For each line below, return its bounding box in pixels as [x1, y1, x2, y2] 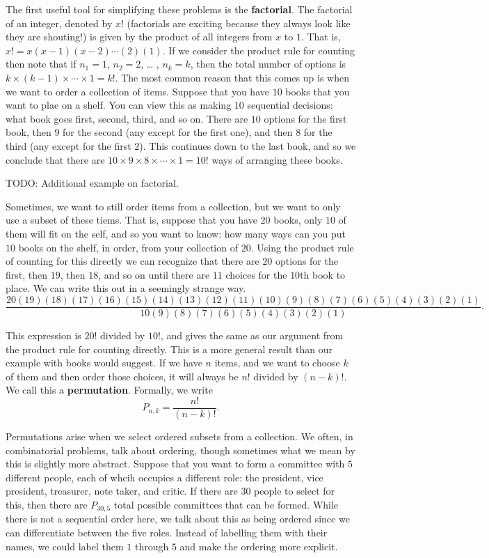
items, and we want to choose [214, 355, 340, 370]
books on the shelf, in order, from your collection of [18, 240, 238, 254]
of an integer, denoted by [6, 15, 113, 30]
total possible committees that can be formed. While [113, 497, 339, 511]
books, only [273, 212, 323, 227]
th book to [300, 267, 346, 281]
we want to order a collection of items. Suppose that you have [6, 84, 269, 98]
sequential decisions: [247, 98, 333, 112]
